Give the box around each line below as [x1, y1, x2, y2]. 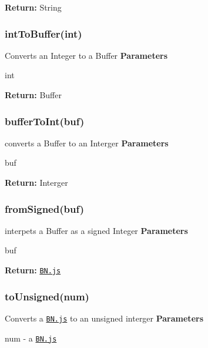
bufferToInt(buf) [5, 113, 85, 128]
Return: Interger [5, 176, 68, 188]
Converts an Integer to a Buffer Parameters [5, 49, 168, 61]
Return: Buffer [5, 89, 62, 101]
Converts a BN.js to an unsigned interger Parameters [5, 312, 203, 324]
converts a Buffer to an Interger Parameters [5, 136, 169, 149]
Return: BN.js [5, 264, 61, 276]
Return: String [5, 1, 62, 13]
